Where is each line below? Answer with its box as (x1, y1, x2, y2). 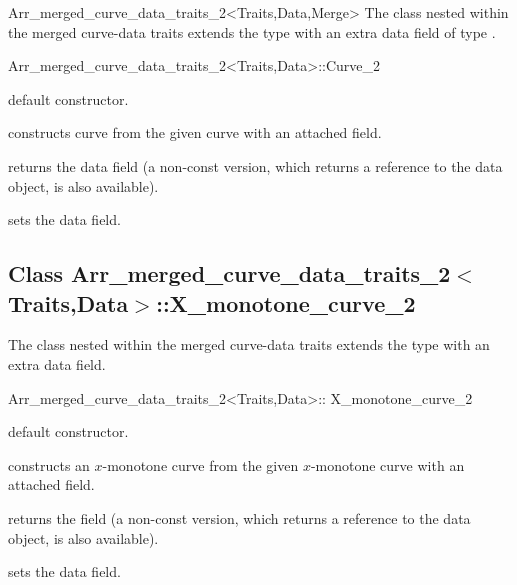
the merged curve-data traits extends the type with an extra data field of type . (8, 21, 496, 42)
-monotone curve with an (310, 454, 465, 475)
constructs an (8, 454, 90, 475)
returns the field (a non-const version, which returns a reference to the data (8, 507, 471, 528)
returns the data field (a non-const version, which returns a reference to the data (8, 155, 503, 176)
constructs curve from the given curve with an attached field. (8, 122, 382, 143)
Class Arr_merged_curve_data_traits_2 (8, 258, 451, 289)
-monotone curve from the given (102, 454, 299, 475)
